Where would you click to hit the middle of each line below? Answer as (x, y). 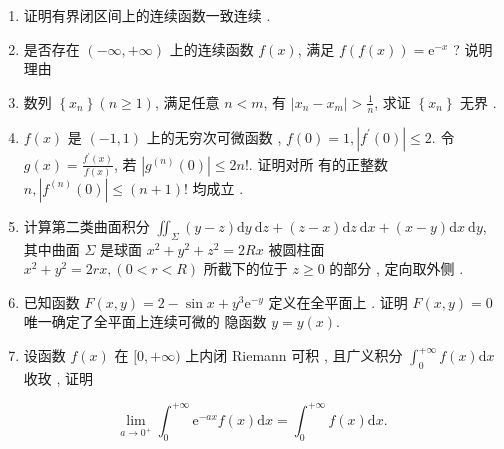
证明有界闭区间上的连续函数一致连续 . (147, 15)
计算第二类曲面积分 (86, 225)
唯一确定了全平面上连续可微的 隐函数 (145, 321)
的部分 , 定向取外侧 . (396, 268)
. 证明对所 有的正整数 (318, 163)
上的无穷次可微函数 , (214, 136)
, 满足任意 (187, 101)
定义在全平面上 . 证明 (338, 301)
